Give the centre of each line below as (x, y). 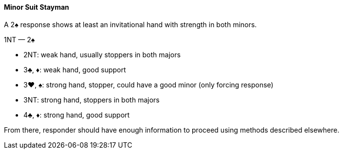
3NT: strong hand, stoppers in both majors (91, 100)
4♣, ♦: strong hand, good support (77, 115)
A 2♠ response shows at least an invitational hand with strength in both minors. (131, 24)
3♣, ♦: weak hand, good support (75, 69)
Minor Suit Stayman (37, 7)
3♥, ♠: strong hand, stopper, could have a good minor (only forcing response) (149, 85)
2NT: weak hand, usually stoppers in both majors (102, 54)
